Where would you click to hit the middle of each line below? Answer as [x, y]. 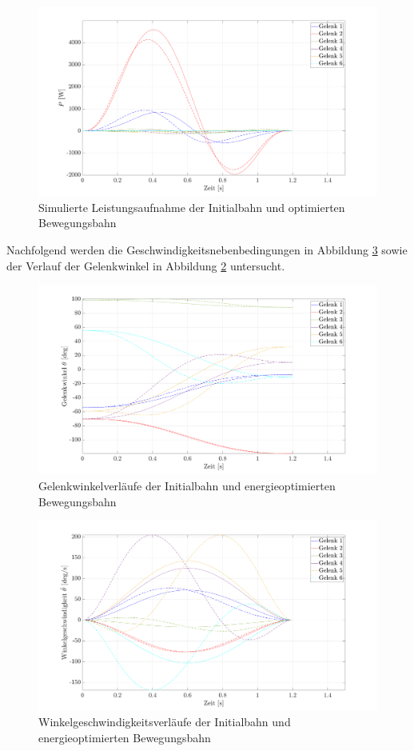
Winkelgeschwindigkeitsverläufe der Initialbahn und [165, 722]
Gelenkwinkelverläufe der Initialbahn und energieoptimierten [187, 486]
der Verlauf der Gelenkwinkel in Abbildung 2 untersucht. [146, 265]
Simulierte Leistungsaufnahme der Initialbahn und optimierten [192, 207]
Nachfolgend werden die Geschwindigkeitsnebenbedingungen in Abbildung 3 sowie [207, 250]
